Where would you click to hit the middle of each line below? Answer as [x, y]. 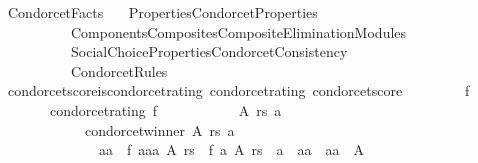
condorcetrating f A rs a [165, 109]
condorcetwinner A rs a [159, 129]
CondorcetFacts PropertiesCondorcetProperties [162, 12]
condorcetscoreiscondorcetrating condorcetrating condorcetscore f [238, 90]
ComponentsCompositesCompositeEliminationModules [238, 31]
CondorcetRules [119, 70]
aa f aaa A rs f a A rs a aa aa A [231, 149]
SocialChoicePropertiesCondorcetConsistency [209, 51]
